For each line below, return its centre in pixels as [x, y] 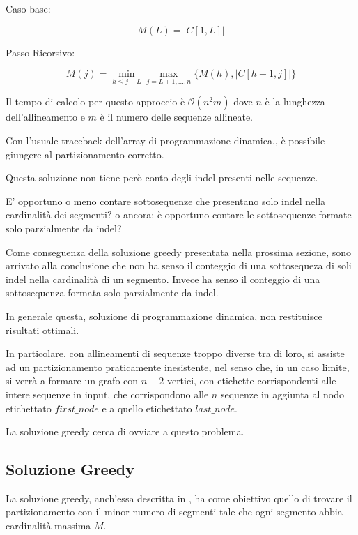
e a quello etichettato [147, 408]
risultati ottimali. [42, 330]
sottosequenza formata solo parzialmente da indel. [112, 293]
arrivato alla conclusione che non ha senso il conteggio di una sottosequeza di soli [179, 265]
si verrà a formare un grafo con [72, 380]
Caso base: [28, 8]
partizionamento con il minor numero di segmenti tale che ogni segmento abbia [174, 512]
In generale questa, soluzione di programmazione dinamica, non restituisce [164, 316]
